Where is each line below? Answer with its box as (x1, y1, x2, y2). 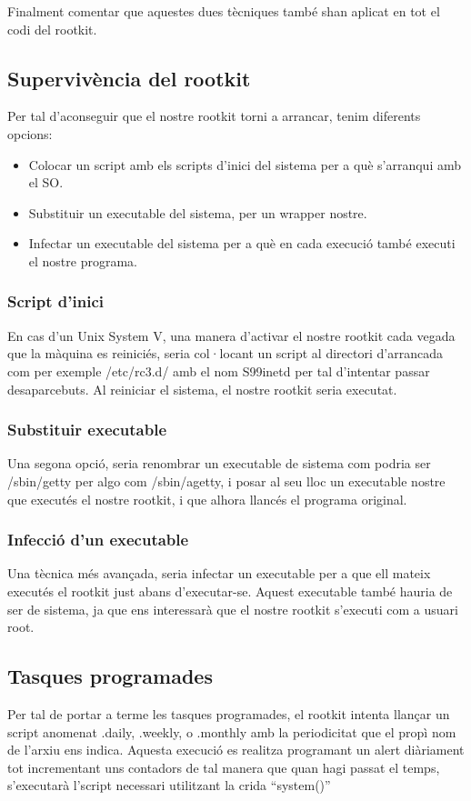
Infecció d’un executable (7, 528, 189, 551)
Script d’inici (7, 290, 104, 313)
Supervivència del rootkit (7, 64, 251, 92)
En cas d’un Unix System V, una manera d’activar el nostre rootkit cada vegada (7, 325, 456, 345)
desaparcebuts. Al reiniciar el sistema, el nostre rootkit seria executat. (7, 379, 397, 398)
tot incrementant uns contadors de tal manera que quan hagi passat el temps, (7, 757, 440, 776)
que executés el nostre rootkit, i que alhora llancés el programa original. (7, 489, 407, 508)
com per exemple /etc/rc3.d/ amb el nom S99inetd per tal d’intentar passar (7, 361, 430, 380)
